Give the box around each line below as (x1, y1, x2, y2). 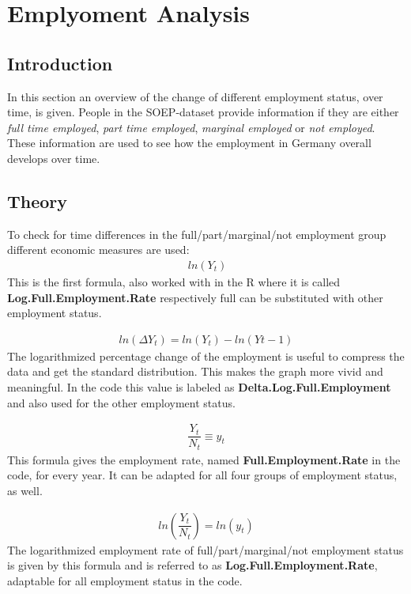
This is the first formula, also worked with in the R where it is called (7, 273, 341, 289)
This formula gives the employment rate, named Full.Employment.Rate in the (7, 451, 401, 467)
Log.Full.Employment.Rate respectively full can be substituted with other (7, 289, 383, 305)
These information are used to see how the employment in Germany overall (7, 134, 371, 151)
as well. (7, 482, 43, 498)
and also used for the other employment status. (7, 394, 236, 411)
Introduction (7, 51, 113, 75)
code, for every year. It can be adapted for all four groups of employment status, (7, 467, 398, 483)
